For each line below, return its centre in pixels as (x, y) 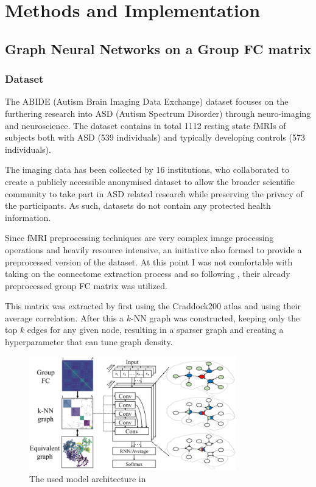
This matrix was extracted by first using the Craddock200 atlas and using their (153, 306)
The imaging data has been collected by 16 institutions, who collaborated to (147, 170)
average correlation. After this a (65, 317)
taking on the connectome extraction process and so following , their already (148, 274)
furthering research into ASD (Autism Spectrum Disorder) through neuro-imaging (158, 113)
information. (28, 217)
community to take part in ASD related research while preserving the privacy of (154, 193)
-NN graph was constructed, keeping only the (216, 317)
